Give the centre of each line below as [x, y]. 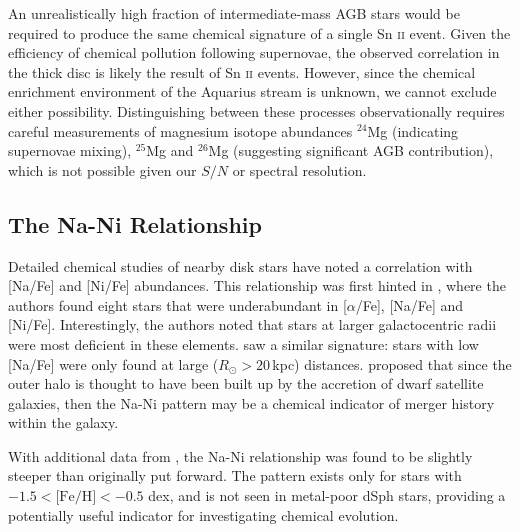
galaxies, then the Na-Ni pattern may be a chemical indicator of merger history [251, 402]
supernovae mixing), [70, 150]
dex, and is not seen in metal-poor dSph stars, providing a [327, 495]
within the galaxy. [63, 422]
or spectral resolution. [299, 169]
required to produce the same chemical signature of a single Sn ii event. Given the [259, 32]
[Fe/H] [76, 497]
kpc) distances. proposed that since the [392, 363]
